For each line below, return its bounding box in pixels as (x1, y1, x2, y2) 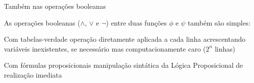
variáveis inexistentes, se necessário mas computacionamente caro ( (4, 43, 206, 54)
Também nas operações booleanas (4, 1, 106, 11)
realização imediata (4, 69, 62, 80)
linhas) (215, 43, 235, 54)
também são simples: (187, 17, 251, 28)
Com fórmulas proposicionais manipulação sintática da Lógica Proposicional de (4, 60, 243, 70)
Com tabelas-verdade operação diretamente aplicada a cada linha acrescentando (4, 34, 246, 44)
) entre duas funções (106, 17, 167, 28)
